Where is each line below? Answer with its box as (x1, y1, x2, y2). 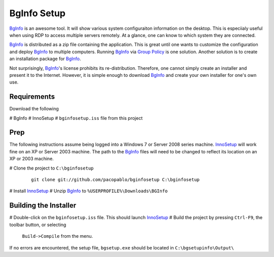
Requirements (9, 93, 55, 101)
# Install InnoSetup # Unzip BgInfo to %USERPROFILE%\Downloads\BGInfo (9, 188, 168, 194)
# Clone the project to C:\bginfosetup (9, 165, 94, 171)
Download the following (9, 106, 59, 112)
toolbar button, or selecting (9, 222, 66, 228)
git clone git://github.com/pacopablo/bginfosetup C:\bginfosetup (31, 177, 200, 183)
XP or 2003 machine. (9, 156, 54, 162)
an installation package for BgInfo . (9, 56, 81, 62)
